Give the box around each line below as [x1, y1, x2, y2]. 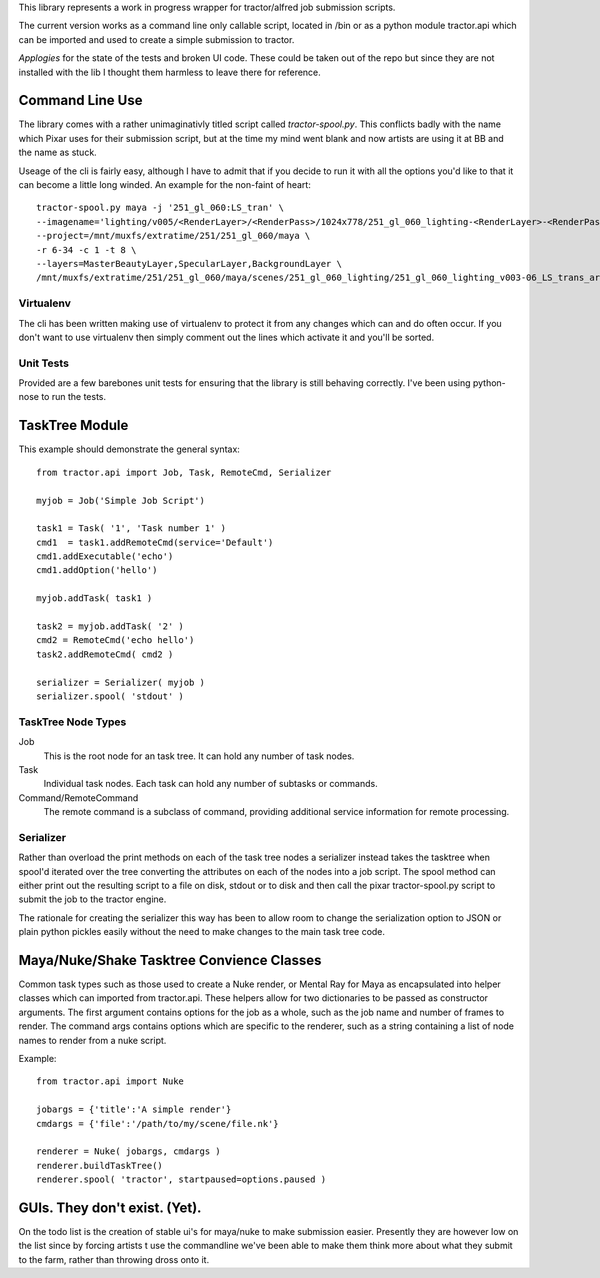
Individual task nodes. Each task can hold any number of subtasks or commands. [43, 778, 379, 790]
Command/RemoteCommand [18, 791, 139, 804]
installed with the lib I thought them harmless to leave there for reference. [18, 66, 322, 78]
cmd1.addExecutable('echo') [36, 551, 174, 562]
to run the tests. [41, 391, 107, 403]
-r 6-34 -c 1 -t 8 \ [36, 244, 137, 255]
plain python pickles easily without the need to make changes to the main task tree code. [18, 926, 385, 938]
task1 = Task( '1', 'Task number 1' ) [36, 523, 227, 534]
